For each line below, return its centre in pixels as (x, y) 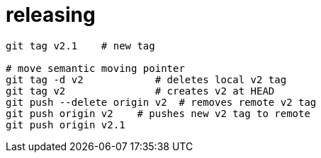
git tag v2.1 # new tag (80, 45)
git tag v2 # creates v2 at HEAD (140, 91)
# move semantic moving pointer (95, 68)
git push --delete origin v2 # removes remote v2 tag (161, 102)
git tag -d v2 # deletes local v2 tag (146, 79)
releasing (51, 15)
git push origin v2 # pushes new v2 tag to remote (158, 113)
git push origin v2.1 (66, 124)
